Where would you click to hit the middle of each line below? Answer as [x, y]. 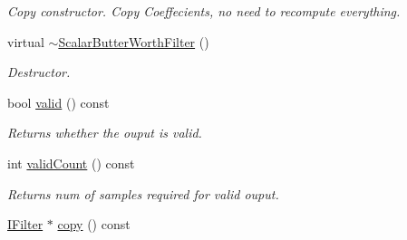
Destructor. [39, 72]
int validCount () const [71, 163]
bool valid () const [58, 102]
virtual [26, 41]
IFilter [25, 224]
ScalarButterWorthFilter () [134, 41]
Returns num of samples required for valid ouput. [143, 193]
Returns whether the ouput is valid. [105, 133]
